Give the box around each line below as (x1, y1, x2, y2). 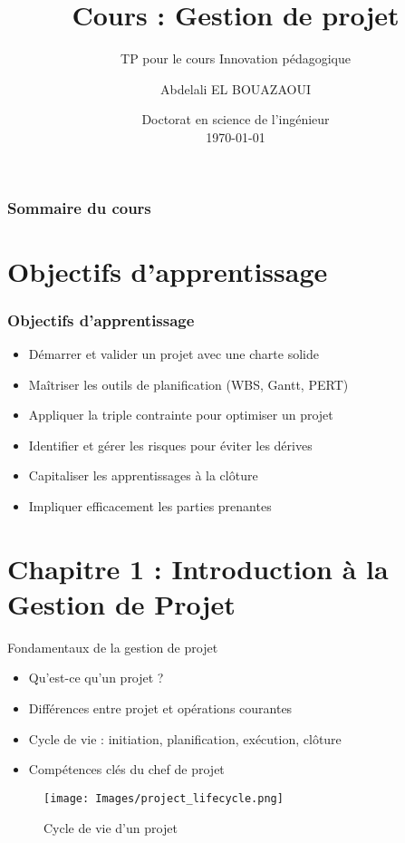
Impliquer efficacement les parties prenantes (28, 496, 272, 515)
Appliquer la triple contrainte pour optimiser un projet (28, 405, 333, 424)
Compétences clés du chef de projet (28, 760, 225, 779)
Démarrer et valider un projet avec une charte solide (28, 344, 319, 363)
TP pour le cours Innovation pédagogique (121, 49, 351, 68)
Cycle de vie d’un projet (43, 818, 178, 837)
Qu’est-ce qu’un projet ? (28, 668, 164, 687)
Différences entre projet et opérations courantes (28, 699, 293, 718)
